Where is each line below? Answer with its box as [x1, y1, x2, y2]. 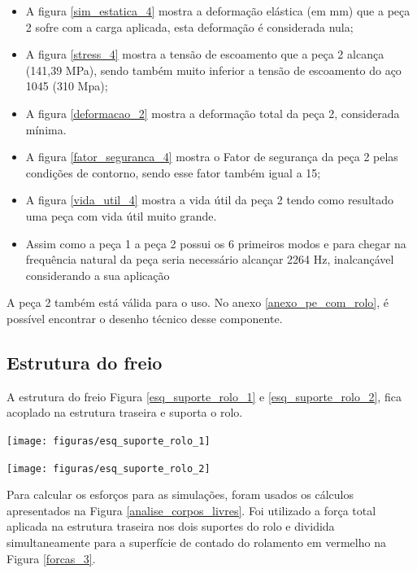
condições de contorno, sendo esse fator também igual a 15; [25, 164, 321, 181]
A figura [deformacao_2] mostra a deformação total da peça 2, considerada [25, 104, 400, 121]
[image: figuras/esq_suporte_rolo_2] [7, 462, 211, 475]
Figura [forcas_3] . [7, 549, 96, 566]
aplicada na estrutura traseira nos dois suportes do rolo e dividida [7, 518, 335, 535]
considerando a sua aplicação [25, 266, 170, 283]
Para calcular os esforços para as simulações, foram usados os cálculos [7, 486, 354, 503]
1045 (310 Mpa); [25, 77, 108, 94]
